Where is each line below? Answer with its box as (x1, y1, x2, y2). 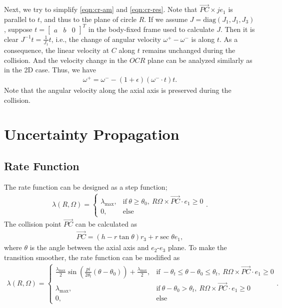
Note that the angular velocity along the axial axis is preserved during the (4, 85, 231, 95)
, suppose (4, 23, 32, 34)
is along (191, 33, 215, 44)
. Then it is (220, 23, 255, 34)
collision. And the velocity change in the (4, 54, 127, 65)
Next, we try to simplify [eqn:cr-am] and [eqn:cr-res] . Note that (4, 4, 197, 14)
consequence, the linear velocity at (4, 45, 109, 55)
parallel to (4, 13, 35, 24)
